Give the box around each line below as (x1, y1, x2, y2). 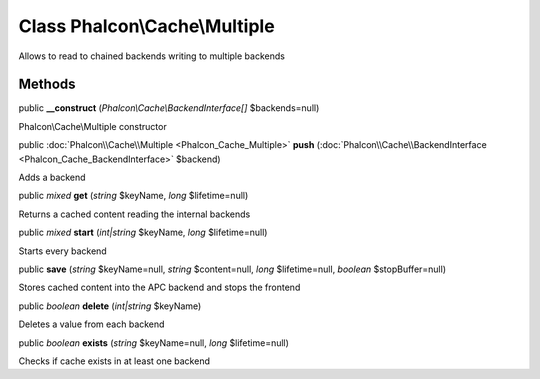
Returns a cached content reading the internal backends (18, 208, 251, 220)
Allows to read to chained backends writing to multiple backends (18, 50, 285, 62)
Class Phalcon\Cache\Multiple (18, 15, 275, 37)
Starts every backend (18, 245, 107, 257)
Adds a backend (18, 171, 86, 184)
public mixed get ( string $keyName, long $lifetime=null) (18, 190, 249, 202)
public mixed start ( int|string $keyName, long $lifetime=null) (18, 226, 268, 239)
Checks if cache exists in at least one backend (18, 355, 210, 367)
